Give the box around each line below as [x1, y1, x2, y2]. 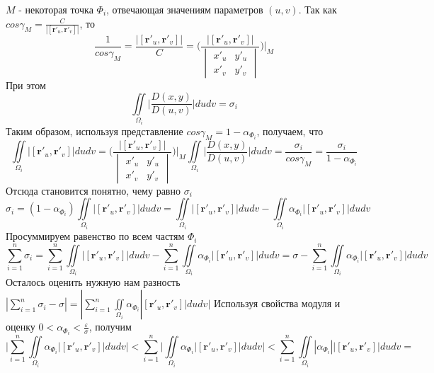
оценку [6, 319, 35, 334]
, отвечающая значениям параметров [106, 2, 263, 16]
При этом [6, 77, 46, 92]
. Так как [298, 2, 337, 16]
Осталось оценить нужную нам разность [6, 275, 181, 289]
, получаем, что [256, 123, 324, 138]
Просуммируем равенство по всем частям [6, 229, 185, 243]
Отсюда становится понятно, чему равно [6, 183, 181, 197]
